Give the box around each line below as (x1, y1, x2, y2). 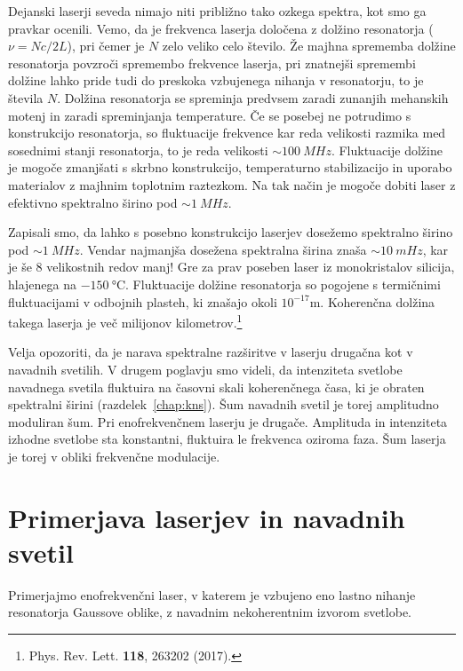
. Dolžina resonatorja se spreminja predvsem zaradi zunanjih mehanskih (57, 88, 449, 107)
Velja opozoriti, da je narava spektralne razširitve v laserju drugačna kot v (8, 343, 413, 361)
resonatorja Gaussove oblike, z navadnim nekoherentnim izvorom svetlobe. (8, 603, 411, 621)
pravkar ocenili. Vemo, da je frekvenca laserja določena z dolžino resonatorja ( (8, 19, 434, 37)
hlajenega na (8, 274, 77, 293)
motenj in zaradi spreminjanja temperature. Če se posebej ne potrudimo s (8, 106, 411, 124)
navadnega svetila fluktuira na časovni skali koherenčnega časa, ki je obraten (8, 377, 425, 396)
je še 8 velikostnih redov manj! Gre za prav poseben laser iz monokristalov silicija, (8, 257, 455, 276)
